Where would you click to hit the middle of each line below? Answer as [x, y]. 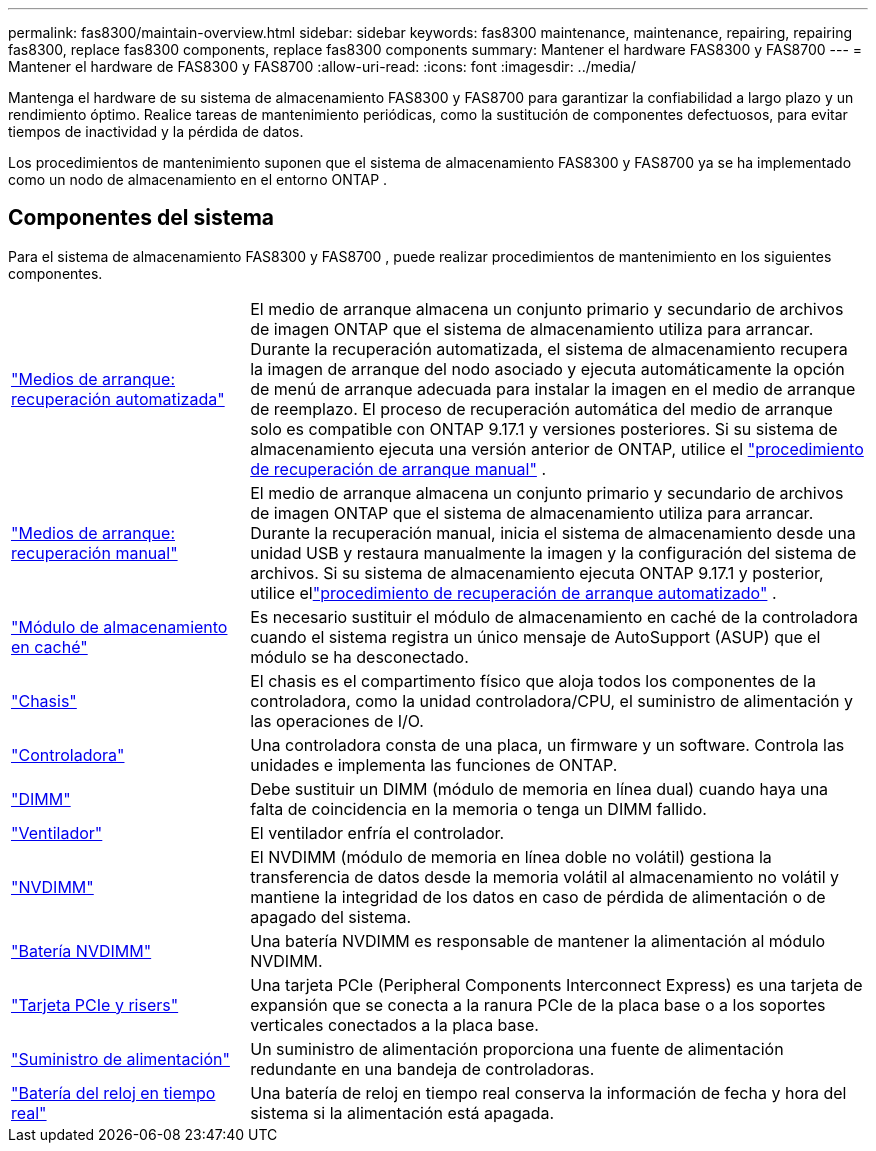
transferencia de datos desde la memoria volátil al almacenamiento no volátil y [544, 876]
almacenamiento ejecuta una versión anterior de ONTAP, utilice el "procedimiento [557, 448]
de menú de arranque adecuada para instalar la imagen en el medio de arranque [553, 388]
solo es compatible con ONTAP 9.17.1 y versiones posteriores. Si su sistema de [544, 428]
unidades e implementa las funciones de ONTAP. [434, 764]
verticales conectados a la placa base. [394, 1024]
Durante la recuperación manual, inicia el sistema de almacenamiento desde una [553, 532]
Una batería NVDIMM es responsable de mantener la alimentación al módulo [538, 940]
